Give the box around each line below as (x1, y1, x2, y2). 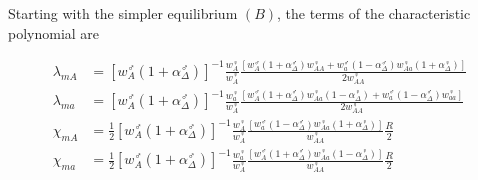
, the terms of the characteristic (277, 3, 471, 23)
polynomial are (8, 22, 100, 43)
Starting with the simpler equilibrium (8, 3, 238, 23)
